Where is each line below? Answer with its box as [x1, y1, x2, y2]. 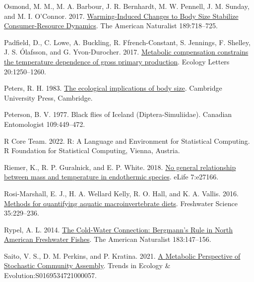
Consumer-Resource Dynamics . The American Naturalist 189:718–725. [4, 20, 218, 31]
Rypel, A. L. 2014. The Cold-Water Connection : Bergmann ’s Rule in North [4, 224, 233, 234]
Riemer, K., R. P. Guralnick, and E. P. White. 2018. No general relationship [4, 162, 236, 172]
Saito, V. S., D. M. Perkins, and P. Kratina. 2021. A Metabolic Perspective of [4, 250, 241, 261]
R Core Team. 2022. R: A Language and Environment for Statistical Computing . [4, 135, 250, 146]
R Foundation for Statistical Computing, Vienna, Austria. [4, 145, 180, 156]
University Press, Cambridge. [4, 92, 93, 103]
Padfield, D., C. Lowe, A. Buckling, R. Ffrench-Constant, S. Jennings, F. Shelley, [4, 37, 251, 47]
